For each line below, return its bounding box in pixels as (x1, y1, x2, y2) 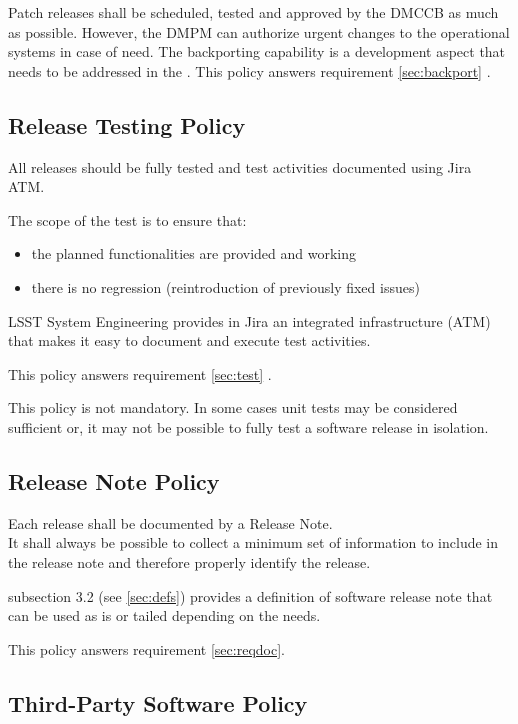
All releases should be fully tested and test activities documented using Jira (8, 156, 472, 177)
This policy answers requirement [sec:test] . (8, 363, 272, 384)
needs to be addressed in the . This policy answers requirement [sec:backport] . (8, 60, 491, 81)
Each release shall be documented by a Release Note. (8, 512, 333, 533)
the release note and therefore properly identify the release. (8, 551, 371, 572)
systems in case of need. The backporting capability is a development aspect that (8, 41, 506, 62)
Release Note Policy (8, 465, 220, 496)
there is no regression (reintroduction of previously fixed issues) (31, 276, 420, 297)
